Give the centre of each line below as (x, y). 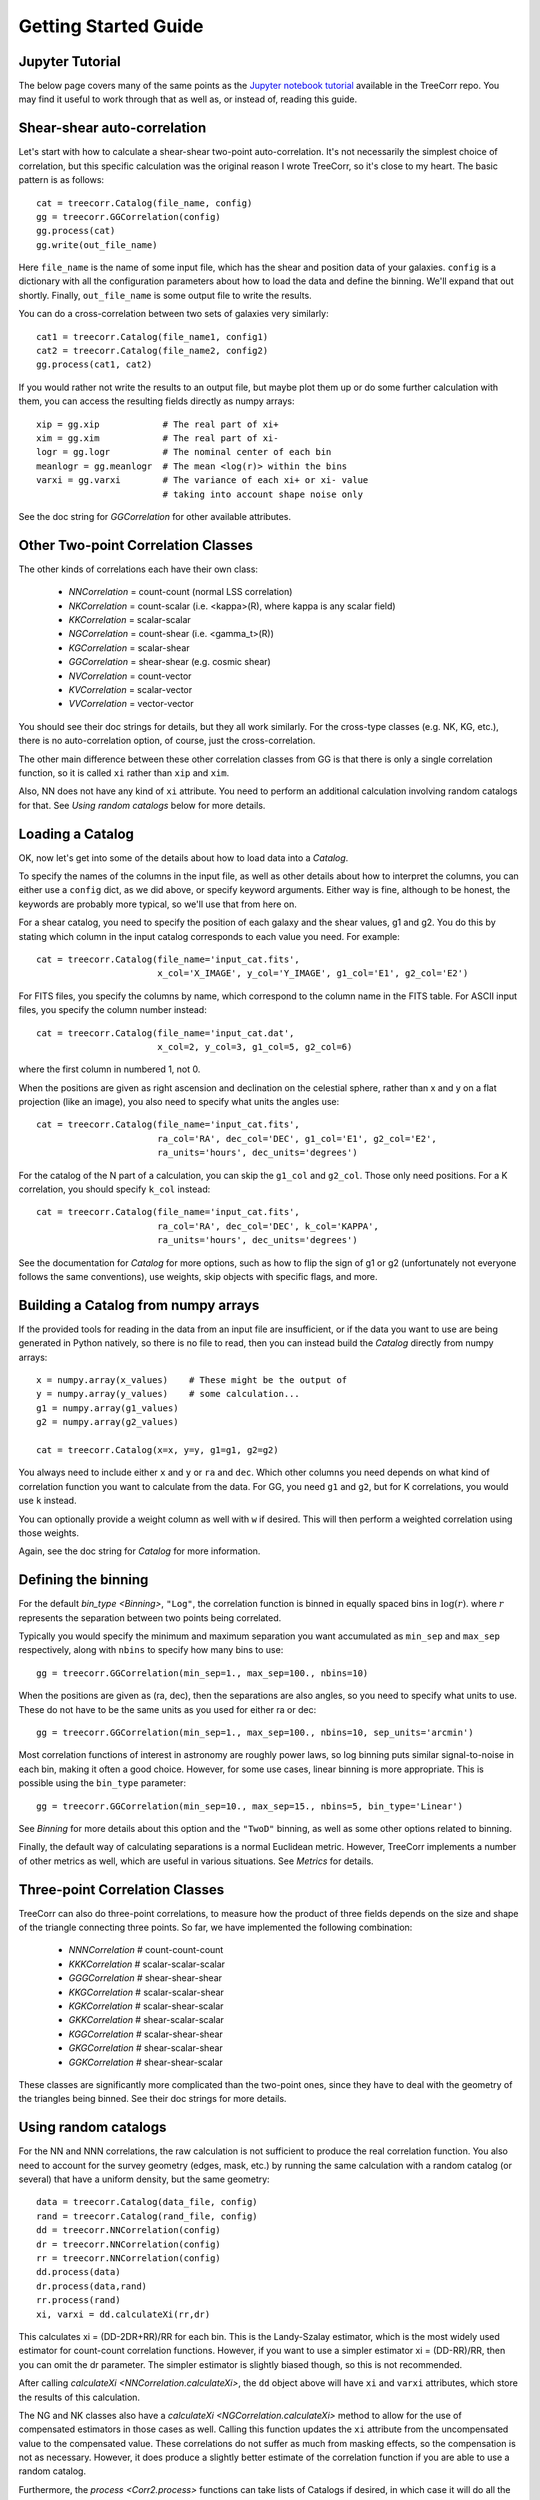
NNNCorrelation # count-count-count (146, 1950)
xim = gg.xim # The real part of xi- (157, 438)
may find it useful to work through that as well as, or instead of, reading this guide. (188, 99)
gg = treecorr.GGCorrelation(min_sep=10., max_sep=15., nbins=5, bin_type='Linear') (250, 1806)
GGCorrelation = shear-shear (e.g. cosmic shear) (170, 662)
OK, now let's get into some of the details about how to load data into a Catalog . (183, 857)
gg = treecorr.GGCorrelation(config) (129, 216)
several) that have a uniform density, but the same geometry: (144, 2179)
